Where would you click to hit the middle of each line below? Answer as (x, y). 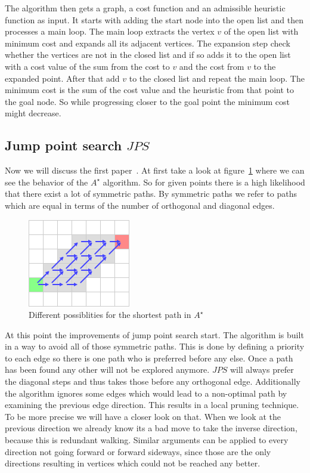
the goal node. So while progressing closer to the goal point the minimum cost (147, 101)
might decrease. (33, 113)
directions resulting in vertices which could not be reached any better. (133, 463)
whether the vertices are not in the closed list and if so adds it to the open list (148, 55)
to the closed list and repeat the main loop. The (217, 78)
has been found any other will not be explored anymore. (107, 370)
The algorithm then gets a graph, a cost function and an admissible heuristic (145, 8)
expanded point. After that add (62, 78)
